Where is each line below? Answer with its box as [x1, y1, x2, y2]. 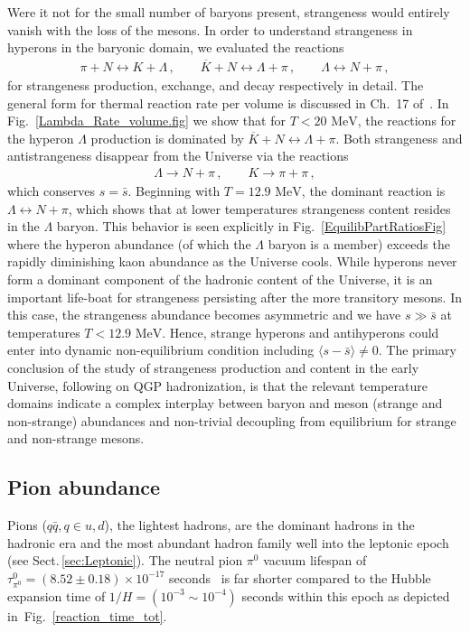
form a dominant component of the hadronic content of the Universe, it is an [7, 270, 433, 288]
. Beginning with [127, 181, 221, 200]
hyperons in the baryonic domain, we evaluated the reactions [7, 38, 344, 57]
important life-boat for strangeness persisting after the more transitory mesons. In [7, 287, 462, 306]
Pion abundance [7, 473, 161, 501]
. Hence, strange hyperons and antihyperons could [162, 322, 439, 341]
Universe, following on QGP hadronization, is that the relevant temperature [7, 376, 428, 395]
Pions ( [7, 516, 47, 534]
